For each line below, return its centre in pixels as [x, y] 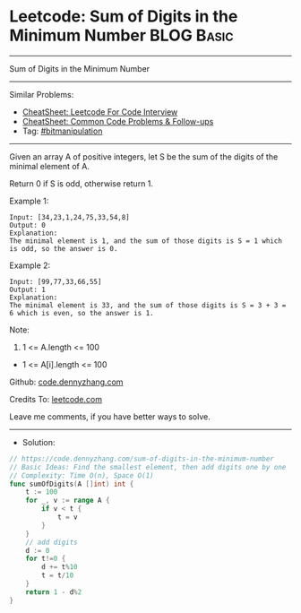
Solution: [39, 442]
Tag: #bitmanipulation [62, 131]
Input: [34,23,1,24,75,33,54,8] [69, 217]
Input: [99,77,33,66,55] [56, 281]
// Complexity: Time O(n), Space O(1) [82, 475]
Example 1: [29, 201]
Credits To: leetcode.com [56, 399]
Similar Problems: [42, 94]
